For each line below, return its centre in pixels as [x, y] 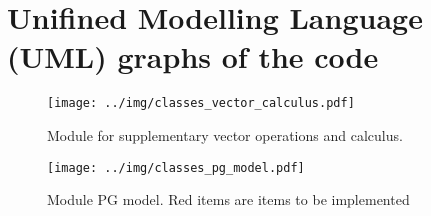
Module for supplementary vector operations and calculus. [225, 134]
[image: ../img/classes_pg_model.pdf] [176, 167]
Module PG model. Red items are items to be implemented [228, 199]
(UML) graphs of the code [193, 56]
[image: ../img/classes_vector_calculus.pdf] [201, 103]
